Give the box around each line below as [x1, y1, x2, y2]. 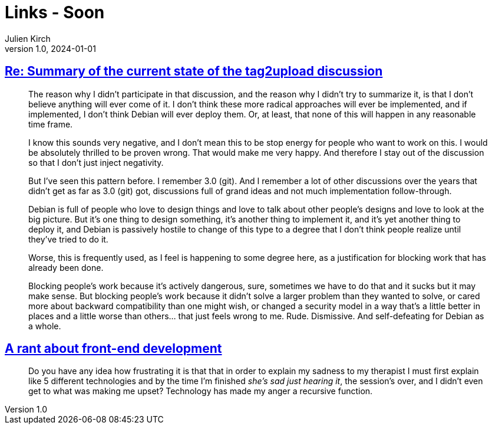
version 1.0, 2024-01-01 [5, 43, 96, 54]
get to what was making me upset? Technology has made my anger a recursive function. [28, 386, 373, 397]
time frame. [28, 119, 73, 129]
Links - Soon [5, 2, 105, 22]
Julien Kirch [5, 33, 51, 44]
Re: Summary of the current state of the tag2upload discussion [5, 64, 383, 79]
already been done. [28, 262, 104, 273]
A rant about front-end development [5, 341, 222, 356]
